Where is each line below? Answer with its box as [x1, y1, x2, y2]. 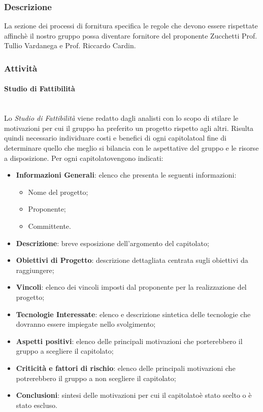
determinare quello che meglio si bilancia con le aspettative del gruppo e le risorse [4, 143, 259, 153]
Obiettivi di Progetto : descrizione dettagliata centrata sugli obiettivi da [16, 255, 248, 265]
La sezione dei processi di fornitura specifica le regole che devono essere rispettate [4, 20, 258, 31]
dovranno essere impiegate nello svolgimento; [16, 319, 156, 329]
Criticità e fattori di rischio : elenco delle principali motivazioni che [16, 362, 236, 373]
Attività [4, 61, 38, 74]
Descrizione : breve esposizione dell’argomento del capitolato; [16, 237, 209, 248]
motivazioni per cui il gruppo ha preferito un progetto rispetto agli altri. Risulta [4, 122, 254, 133]
